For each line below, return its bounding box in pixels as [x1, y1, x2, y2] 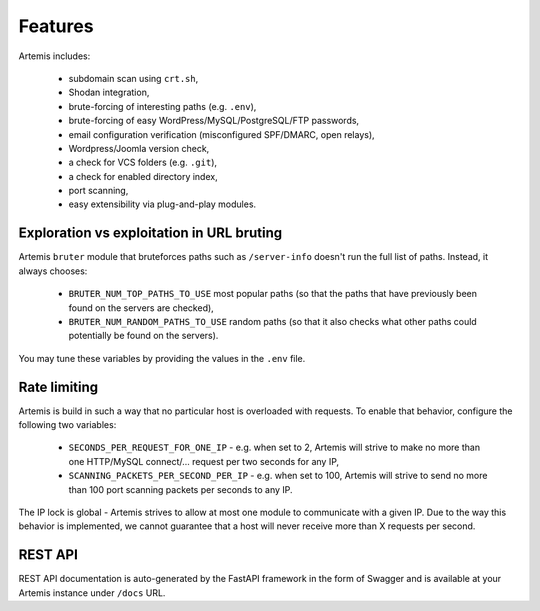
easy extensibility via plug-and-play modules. [68, 198, 257, 210]
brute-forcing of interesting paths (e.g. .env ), [68, 100, 257, 112]
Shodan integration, [68, 86, 150, 99]
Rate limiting [18, 378, 99, 395]
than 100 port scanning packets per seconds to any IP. [68, 483, 294, 495]
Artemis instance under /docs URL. [18, 586, 166, 599]
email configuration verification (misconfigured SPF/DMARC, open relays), [68, 128, 375, 140]
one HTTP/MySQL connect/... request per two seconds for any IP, [68, 455, 340, 467]
